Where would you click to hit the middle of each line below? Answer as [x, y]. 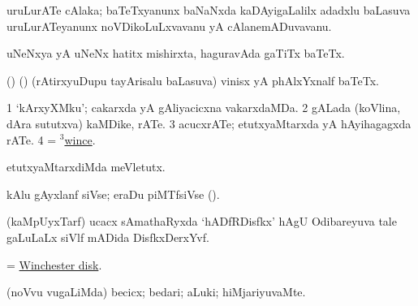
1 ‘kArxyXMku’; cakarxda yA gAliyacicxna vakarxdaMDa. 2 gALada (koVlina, [204, 108]
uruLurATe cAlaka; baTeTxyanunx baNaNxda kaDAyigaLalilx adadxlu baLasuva [209, 10]
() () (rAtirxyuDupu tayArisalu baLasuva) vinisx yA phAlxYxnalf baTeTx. [193, 80]
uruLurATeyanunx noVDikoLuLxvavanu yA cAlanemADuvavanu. [169, 26]
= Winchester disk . [54, 264]
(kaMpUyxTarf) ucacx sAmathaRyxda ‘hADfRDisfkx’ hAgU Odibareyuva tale [202, 221]
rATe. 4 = [32, 139]
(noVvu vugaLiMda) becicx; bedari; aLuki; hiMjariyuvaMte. [156, 292]
